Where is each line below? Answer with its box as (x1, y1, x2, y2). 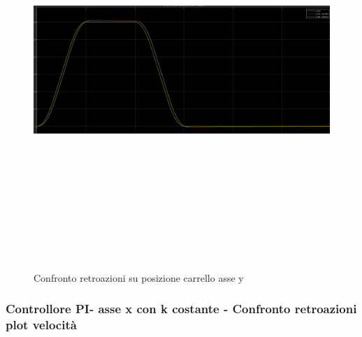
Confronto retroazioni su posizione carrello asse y (34, 270, 244, 285)
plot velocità (6, 315, 77, 333)
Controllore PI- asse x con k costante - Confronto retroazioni (6, 300, 357, 317)
